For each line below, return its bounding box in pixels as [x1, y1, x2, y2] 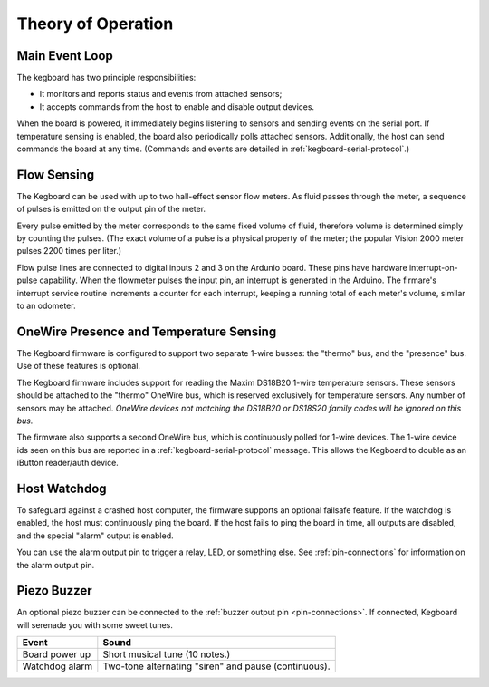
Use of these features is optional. [16, 361, 140, 372]
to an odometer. [16, 300, 76, 312]
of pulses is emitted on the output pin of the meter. [16, 204, 206, 215]
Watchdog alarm [22, 660, 93, 672]
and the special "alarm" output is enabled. [16, 530, 174, 541]
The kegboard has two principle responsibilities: [16, 73, 197, 83]
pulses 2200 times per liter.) [16, 246, 122, 256]
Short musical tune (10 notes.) [102, 648, 231, 661]
